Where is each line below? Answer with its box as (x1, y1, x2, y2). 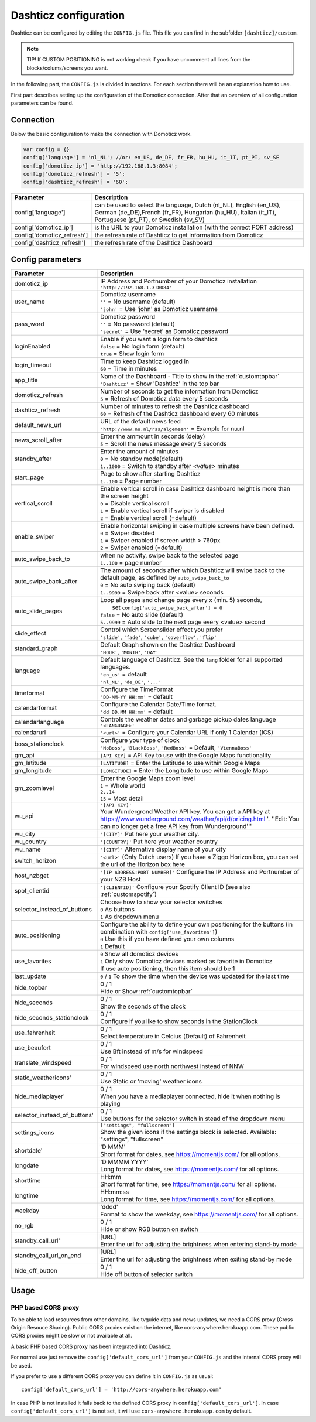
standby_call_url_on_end (14, 1251, 81, 1259)
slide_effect (14, 629, 47, 637)
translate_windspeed (14, 1058, 72, 1066)
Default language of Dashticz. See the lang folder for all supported (100, 655, 283, 664)
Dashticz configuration (11, 9, 125, 22)
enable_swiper (14, 532, 55, 541)
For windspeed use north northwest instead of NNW (100, 1062, 244, 1070)
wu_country (14, 838, 47, 846)
